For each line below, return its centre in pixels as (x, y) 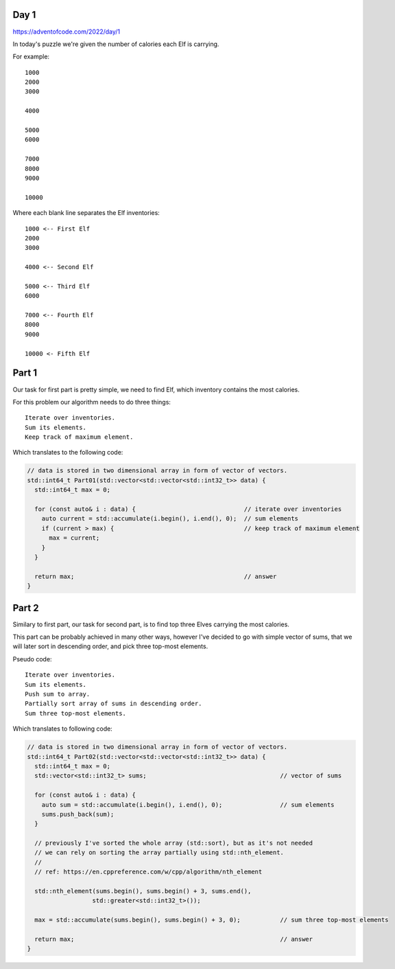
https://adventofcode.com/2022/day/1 (67, 32)
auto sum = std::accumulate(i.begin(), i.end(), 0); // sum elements (188, 805)
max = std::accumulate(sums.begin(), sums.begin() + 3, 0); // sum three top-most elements (212, 920)
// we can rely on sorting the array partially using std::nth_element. (159, 853)
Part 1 (25, 373)
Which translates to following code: (62, 729)
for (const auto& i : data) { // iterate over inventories (188, 509)
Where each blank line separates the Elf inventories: (86, 213)
